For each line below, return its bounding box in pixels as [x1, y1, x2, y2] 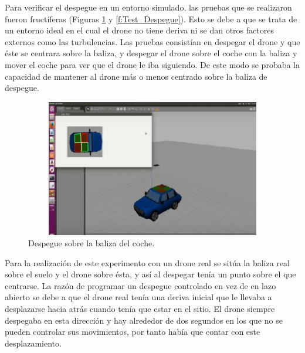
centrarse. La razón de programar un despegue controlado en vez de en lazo [5, 279, 276, 291]
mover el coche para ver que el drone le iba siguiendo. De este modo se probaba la [5, 58, 300, 70]
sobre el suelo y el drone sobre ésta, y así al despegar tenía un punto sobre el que [5, 268, 296, 280]
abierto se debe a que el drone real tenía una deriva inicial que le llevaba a [5, 291, 272, 303]
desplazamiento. [5, 337, 62, 349]
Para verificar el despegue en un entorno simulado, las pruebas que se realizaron [5, 1, 292, 13]
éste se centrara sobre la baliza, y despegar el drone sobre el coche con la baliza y [5, 47, 297, 59]
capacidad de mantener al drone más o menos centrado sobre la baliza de [5, 70, 267, 82]
